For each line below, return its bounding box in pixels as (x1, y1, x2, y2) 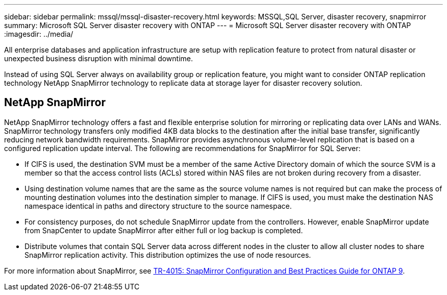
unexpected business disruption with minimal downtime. (4, 54, 193, 63)
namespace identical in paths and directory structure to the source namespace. (24, 201, 292, 210)
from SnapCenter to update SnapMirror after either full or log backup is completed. (24, 226, 303, 235)
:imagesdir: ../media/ (4, 30, 73, 38)
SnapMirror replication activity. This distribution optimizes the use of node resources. (24, 250, 311, 259)
